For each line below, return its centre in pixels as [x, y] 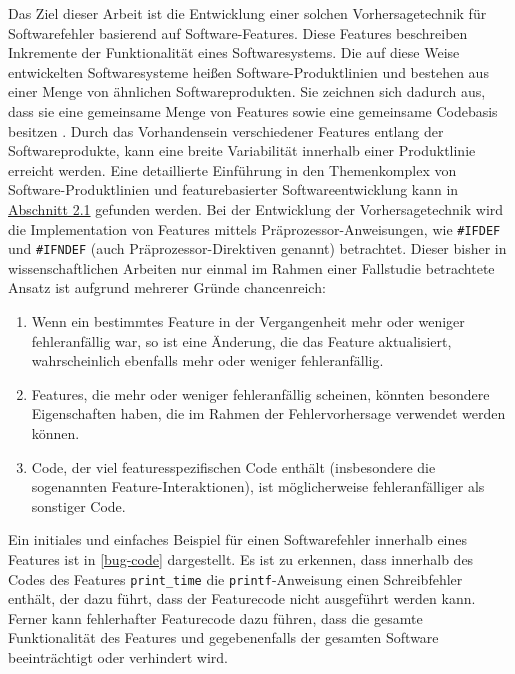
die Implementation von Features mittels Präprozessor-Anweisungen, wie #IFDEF [254, 228]
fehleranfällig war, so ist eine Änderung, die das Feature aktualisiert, [241, 340]
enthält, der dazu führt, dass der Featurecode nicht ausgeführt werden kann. [242, 598]
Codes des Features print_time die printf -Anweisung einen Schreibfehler [235, 578]
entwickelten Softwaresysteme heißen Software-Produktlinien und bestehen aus [248, 71]
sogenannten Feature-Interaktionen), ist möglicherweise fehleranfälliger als [258, 486]
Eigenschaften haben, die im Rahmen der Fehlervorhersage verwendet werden [268, 413]
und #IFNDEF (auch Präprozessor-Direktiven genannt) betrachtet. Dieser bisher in [257, 248]
